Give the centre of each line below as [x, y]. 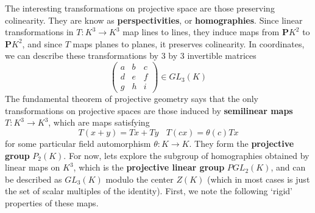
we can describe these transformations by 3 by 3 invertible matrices [131, 56]
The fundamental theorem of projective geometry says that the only [132, 99]
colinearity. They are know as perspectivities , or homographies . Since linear [154, 20]
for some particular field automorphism [78, 143]
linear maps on [33, 167]
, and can [288, 167]
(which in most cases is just [258, 179]
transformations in [39, 32]
